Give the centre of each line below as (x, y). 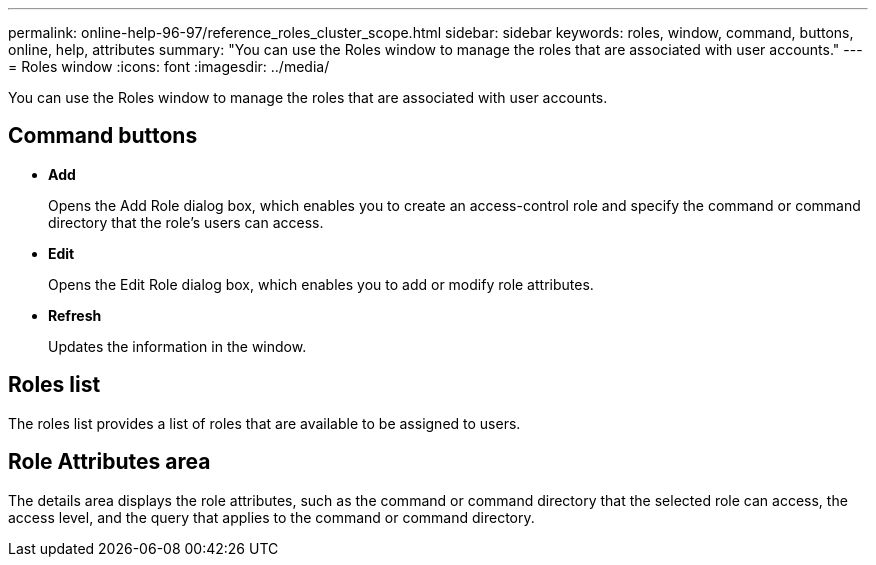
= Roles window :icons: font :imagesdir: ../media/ (169, 66)
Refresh (75, 315)
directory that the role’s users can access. (186, 222)
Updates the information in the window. (177, 346)
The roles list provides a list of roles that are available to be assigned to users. (264, 423)
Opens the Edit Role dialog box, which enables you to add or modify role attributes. (321, 284)
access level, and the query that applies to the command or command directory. (271, 517)
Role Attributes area (109, 462)
